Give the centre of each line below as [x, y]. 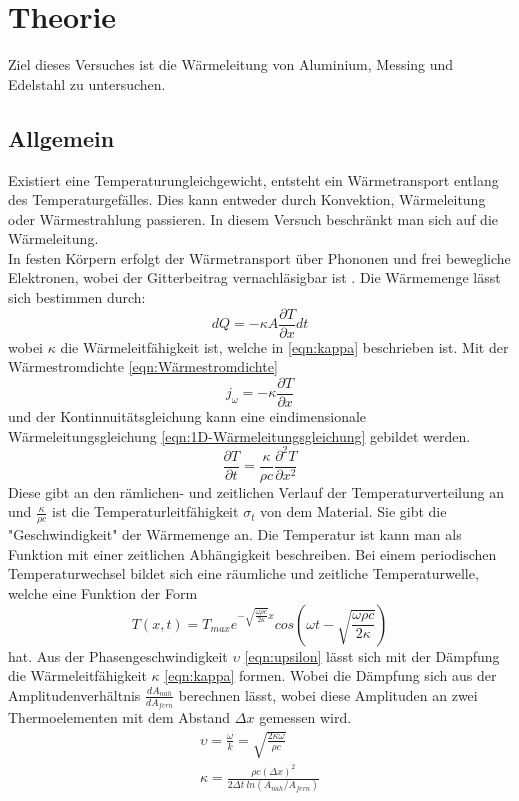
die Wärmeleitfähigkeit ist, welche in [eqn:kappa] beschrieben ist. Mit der [284, 346]
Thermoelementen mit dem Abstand [119, 716]
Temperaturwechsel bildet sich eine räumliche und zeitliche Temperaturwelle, [243, 573]
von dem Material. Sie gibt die [353, 511]
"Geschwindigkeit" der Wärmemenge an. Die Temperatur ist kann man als [235, 534]
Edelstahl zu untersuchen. [87, 83]
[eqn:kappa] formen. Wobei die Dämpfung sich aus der [330, 675]
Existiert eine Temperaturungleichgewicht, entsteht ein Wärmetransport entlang [253, 179]
